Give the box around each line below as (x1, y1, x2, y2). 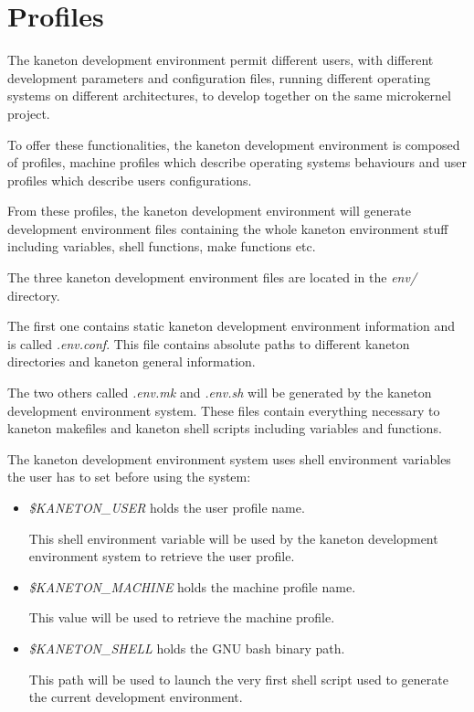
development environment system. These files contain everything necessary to (7, 400, 440, 420)
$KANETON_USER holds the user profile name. (28, 498, 305, 516)
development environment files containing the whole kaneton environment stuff (7, 218, 448, 238)
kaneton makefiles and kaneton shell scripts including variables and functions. (7, 419, 442, 438)
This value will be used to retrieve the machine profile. (28, 608, 335, 627)
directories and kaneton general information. (7, 352, 256, 371)
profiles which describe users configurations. (7, 170, 252, 189)
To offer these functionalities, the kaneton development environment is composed (7, 134, 460, 154)
